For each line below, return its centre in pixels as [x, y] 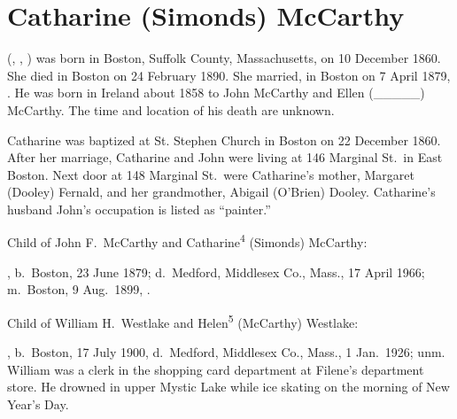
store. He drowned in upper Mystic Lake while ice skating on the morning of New [228, 387]
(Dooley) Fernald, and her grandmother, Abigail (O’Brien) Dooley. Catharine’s [221, 192]
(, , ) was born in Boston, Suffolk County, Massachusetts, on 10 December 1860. [224, 58]
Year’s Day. [38, 403]
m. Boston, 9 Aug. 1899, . [79, 289]
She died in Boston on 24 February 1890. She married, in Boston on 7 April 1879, [229, 75]
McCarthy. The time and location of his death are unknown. [171, 109]
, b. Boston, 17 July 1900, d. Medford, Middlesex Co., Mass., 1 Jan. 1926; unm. [226, 352]
